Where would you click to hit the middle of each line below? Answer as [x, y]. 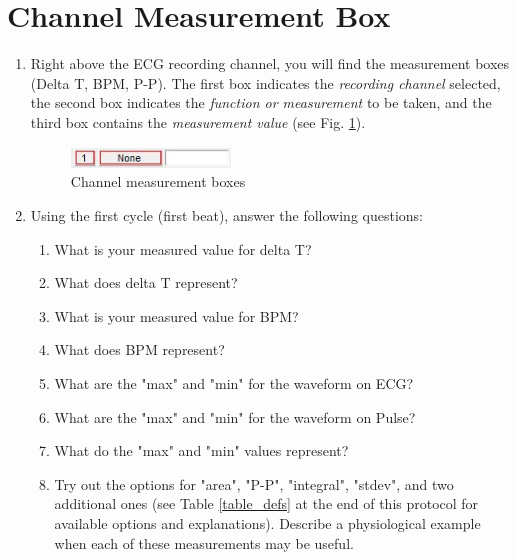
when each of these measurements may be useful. [204, 542]
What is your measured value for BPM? [176, 315]
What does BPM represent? [139, 349]
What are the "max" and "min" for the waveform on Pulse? [235, 416]
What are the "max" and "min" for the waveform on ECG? [234, 383]
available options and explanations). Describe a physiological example [267, 523]
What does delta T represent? [146, 282]
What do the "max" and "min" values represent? [201, 450]
